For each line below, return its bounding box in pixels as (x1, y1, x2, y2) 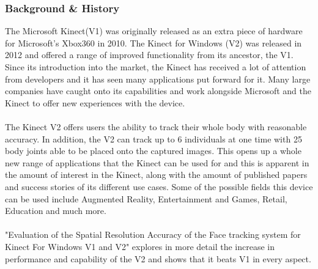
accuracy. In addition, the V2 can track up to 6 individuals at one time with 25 (5, 132, 302, 145)
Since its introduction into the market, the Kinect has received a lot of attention (5, 61, 306, 73)
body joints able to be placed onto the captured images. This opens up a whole (5, 144, 301, 157)
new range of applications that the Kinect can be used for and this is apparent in (5, 156, 309, 169)
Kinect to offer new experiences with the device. (5, 96, 185, 109)
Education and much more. (5, 204, 106, 217)
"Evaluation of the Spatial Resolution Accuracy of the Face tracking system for (5, 228, 301, 241)
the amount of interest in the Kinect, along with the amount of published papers (5, 168, 308, 181)
